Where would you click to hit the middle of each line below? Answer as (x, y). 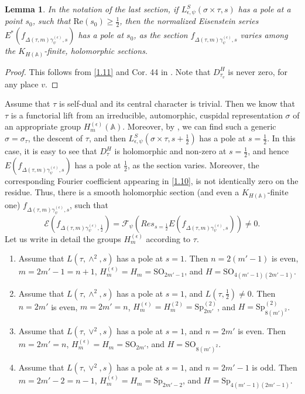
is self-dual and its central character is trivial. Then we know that (177, 103)
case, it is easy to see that (51, 151)
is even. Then (262, 331)
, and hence (268, 151)
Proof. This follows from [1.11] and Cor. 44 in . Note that (108, 71)
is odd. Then (275, 367)
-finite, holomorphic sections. (96, 51)
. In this (281, 138)
